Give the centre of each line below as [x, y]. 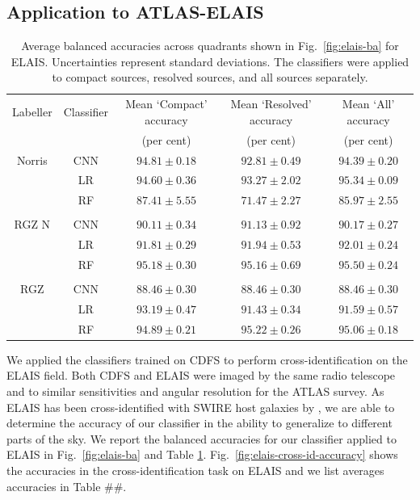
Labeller [32, 112]
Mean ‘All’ [368, 104]
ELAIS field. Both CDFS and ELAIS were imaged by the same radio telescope [201, 375]
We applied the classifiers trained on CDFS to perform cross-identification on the [207, 359]
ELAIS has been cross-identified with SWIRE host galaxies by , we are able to [201, 407]
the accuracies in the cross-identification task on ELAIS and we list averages [195, 471]
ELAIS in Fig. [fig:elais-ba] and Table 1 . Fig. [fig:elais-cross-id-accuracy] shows [202, 454]
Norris [32, 160]
